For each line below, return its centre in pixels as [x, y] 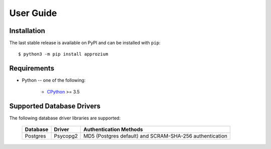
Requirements [32, 68]
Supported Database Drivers [55, 106]
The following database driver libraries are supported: [65, 118]
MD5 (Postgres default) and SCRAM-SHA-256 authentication [156, 136]
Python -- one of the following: [54, 80]
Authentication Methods [113, 129]
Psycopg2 [66, 136]
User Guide [33, 13]
